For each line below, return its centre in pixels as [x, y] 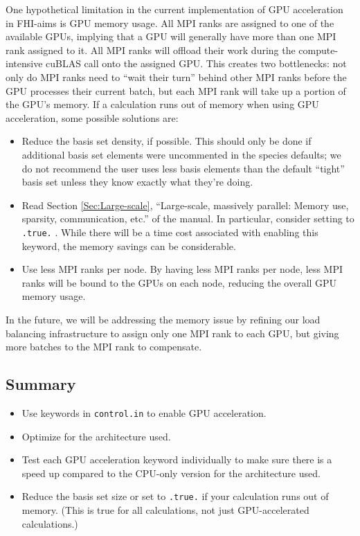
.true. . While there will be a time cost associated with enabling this [170, 232]
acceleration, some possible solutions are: [92, 117]
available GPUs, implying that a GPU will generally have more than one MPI [171, 36]
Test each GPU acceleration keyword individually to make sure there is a [177, 459]
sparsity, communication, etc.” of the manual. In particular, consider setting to [188, 218]
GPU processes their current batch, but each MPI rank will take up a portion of [176, 90]
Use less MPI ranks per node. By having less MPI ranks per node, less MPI [182, 269]
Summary [41, 384]
